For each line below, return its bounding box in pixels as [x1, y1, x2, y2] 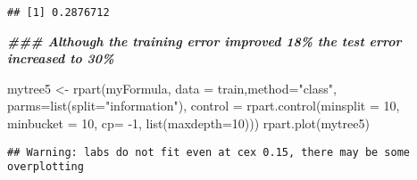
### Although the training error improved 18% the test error [7, 31, 402, 50]
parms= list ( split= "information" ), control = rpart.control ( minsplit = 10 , [7, 96, 400, 115]
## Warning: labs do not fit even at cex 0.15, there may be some [7, 145, 411, 159]
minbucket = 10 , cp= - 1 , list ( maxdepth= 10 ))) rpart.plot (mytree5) [7, 114, 370, 133]
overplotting [7, 160, 84, 174]
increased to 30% [7, 49, 114, 68]
